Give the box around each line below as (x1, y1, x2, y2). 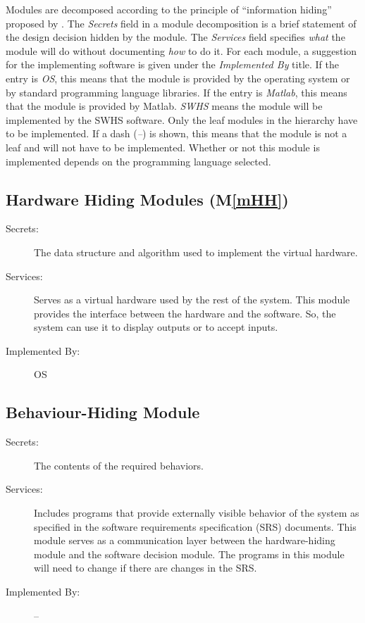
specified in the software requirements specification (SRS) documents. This (34, 519, 357, 534)
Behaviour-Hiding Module (6, 401, 200, 423)
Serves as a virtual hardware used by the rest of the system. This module (34, 292, 350, 307)
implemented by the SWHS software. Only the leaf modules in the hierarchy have (6, 112, 358, 127)
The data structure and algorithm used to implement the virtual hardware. (34, 244, 358, 259)
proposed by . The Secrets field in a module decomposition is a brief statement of (6, 15, 357, 30)
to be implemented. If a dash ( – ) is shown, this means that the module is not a (6, 126, 347, 141)
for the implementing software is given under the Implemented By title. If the (6, 57, 339, 72)
